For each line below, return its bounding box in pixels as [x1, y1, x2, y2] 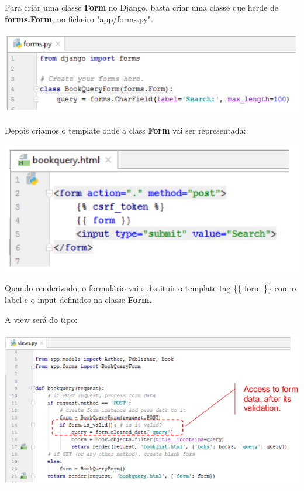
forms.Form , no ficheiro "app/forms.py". [5, 12, 153, 25]
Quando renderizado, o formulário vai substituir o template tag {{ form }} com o [5, 282, 296, 294]
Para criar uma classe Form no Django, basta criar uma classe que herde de [5, 1, 278, 13]
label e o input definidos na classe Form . [5, 294, 152, 306]
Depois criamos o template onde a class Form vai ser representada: [5, 124, 246, 136]
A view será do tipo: [5, 313, 78, 325]
